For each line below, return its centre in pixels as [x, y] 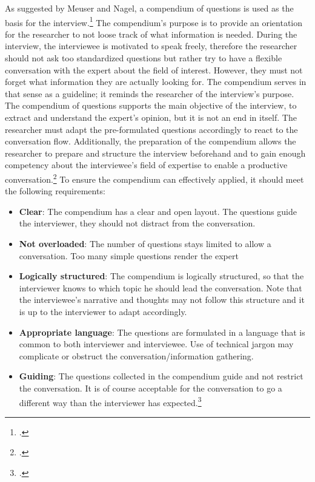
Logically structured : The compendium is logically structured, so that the [161, 276]
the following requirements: [55, 191]
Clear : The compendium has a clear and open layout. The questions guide [158, 211]
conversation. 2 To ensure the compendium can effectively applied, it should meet [154, 178]
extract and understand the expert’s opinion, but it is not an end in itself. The [151, 117]
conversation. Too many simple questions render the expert [129, 255]
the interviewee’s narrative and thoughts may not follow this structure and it [162, 300]
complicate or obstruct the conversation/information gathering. [136, 355]
